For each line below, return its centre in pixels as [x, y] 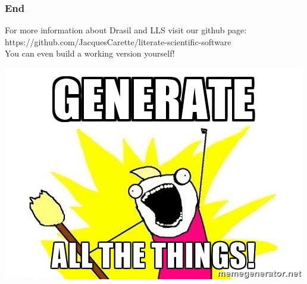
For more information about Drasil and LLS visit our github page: [126, 30]
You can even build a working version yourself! [90, 53]
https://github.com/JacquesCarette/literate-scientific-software [118, 41]
